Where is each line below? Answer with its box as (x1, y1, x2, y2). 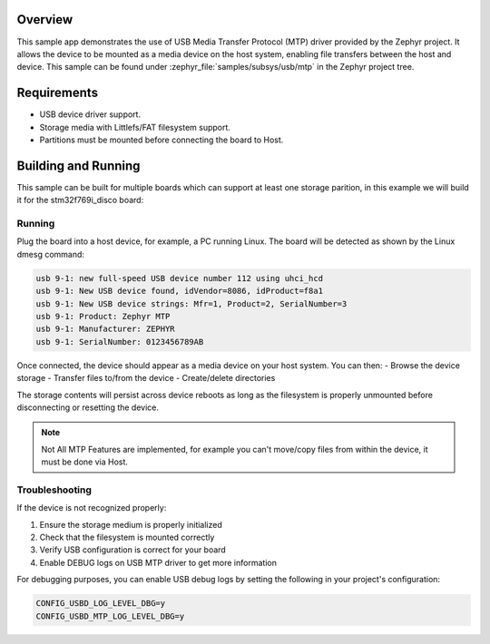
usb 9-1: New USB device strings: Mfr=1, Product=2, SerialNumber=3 (35, 298, 348, 308)
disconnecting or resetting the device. (16, 402, 159, 413)
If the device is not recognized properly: (16, 503, 167, 513)
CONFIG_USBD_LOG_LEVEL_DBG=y (35, 599, 166, 609)
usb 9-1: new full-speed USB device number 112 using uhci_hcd (35, 273, 324, 283)
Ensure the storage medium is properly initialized (39, 519, 222, 530)
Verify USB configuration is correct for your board (39, 544, 226, 555)
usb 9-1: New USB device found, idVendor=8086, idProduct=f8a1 (35, 286, 324, 297)
